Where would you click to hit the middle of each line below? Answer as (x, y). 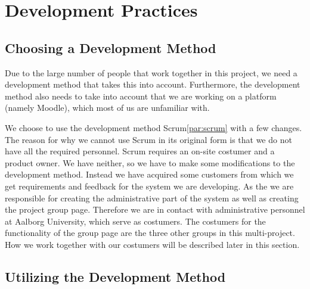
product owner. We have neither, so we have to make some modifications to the (150, 162)
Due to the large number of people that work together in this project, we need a (151, 72)
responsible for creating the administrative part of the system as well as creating (152, 198)
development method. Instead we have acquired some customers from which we (149, 174)
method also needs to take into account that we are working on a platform (141, 96)
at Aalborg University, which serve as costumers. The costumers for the (135, 221)
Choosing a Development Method (111, 47)
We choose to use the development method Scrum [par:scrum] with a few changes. (154, 127)
